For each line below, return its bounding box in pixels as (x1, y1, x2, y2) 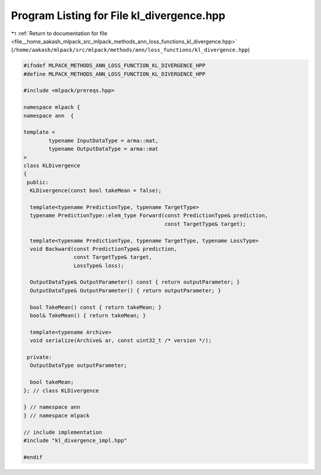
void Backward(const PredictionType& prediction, (30, 245, 178, 252)
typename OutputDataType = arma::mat (48, 146, 159, 152)
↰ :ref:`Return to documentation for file (11, 30, 108, 37)
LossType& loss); (73, 262, 124, 269)
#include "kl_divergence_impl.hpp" (23, 437, 127, 443)
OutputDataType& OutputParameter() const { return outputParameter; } (30, 279, 240, 286)
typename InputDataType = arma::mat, (48, 137, 159, 144)
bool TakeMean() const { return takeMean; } (30, 304, 162, 311)
